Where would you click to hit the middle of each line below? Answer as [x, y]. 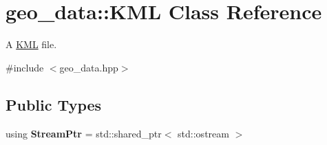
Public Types [54, 104]
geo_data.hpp [89, 67]
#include [25, 67]
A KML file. [31, 44]
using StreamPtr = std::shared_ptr [84, 133]
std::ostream [203, 133]
